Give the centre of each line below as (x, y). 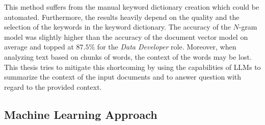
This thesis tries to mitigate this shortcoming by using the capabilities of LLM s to (132, 67)
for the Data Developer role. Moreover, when (167, 47)
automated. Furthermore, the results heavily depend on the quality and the (122, 17)
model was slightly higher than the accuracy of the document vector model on (126, 36)
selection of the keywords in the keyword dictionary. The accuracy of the (117, 27)
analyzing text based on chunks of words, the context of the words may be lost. (128, 56)
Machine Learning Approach (81, 114)
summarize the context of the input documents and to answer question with (123, 77)
